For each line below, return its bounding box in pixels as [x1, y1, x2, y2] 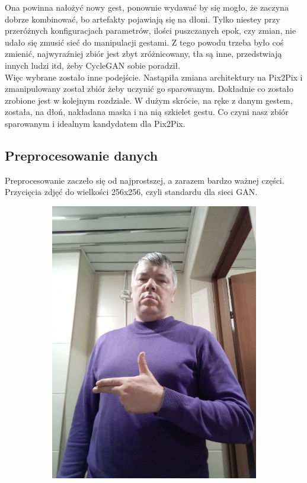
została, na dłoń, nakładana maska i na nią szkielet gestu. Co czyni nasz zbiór [5, 105, 289, 118]
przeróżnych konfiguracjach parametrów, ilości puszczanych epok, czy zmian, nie [5, 24, 296, 37]
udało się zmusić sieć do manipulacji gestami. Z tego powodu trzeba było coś [5, 36, 284, 48]
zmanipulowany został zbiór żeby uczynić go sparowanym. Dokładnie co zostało [5, 82, 294, 95]
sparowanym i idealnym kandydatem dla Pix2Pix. [5, 117, 186, 129]
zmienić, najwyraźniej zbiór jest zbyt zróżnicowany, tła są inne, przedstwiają [5, 47, 282, 60]
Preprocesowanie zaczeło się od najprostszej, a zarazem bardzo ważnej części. [5, 174, 284, 186]
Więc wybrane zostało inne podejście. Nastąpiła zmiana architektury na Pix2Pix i [5, 71, 303, 83]
